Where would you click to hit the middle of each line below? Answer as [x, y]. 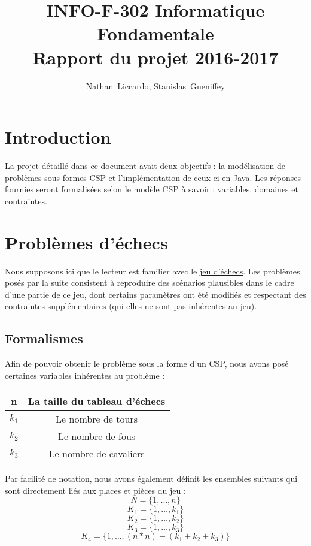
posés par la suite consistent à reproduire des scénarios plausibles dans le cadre [150, 283]
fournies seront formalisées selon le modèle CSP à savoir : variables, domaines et [152, 189]
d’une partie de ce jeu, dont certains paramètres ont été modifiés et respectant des [155, 294]
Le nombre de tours [97, 419]
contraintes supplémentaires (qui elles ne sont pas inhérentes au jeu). [131, 306]
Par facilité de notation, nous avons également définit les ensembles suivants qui [151, 479]
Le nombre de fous [97, 436]
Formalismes [44, 338]
